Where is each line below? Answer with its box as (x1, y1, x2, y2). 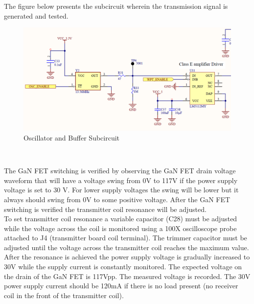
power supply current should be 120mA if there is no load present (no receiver (4, 281, 238, 291)
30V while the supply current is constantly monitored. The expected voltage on (4, 261, 242, 272)
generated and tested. (4, 10, 69, 21)
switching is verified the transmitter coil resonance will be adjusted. (4, 204, 207, 214)
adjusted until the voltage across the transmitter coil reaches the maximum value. (4, 242, 249, 252)
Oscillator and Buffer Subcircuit (23, 132, 120, 142)
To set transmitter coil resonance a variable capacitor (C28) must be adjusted (4, 213, 237, 224)
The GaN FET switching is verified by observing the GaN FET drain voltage (4, 165, 236, 176)
